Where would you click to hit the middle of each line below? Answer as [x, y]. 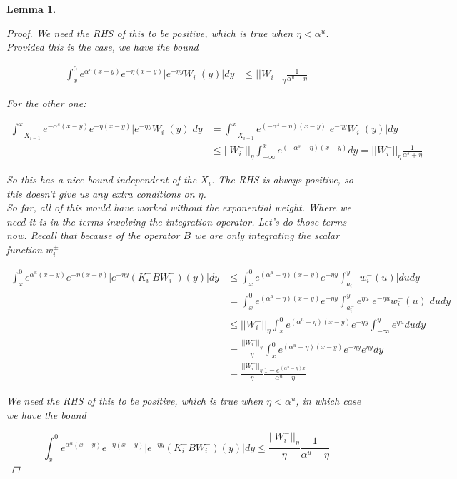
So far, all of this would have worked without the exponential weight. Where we [179, 207]
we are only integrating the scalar [267, 235]
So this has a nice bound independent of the [102, 179]
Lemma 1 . [31, 9]
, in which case [328, 401]
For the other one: [46, 103]
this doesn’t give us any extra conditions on [101, 193]
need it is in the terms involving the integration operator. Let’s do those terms [177, 221]
